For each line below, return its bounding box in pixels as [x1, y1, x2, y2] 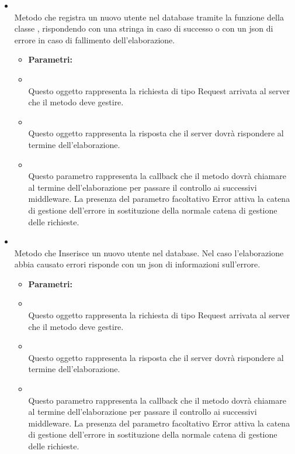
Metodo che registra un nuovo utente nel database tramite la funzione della [14, 11, 284, 23]
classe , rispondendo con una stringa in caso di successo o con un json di [14, 22, 273, 35]
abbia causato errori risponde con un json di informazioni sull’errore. [14, 258, 261, 270]
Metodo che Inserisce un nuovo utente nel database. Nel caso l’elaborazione [14, 246, 284, 259]
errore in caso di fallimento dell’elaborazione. [14, 33, 175, 46]
